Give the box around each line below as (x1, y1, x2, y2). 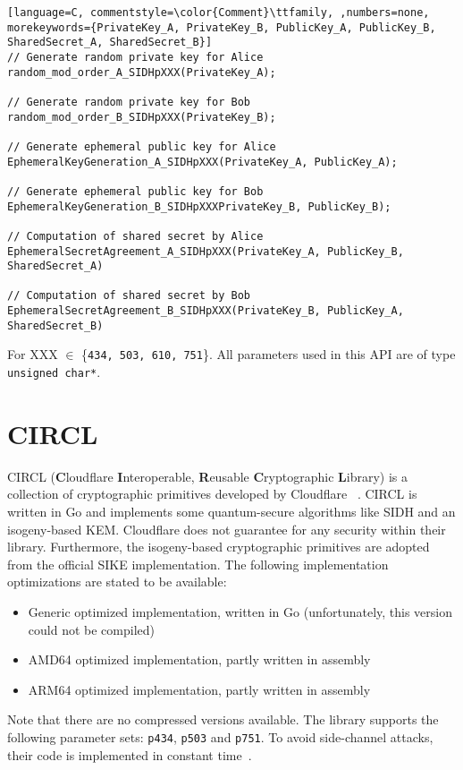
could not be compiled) (28, 620, 155, 638)
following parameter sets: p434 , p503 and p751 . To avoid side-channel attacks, (7, 728, 434, 746)
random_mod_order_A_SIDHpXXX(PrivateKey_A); (7, 65, 276, 79)
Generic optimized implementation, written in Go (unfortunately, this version (28, 603, 453, 621)
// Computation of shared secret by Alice (7, 229, 264, 243)
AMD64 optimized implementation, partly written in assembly (28, 650, 371, 669)
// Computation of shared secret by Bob (7, 289, 251, 303)
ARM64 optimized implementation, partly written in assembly (28, 680, 371, 698)
